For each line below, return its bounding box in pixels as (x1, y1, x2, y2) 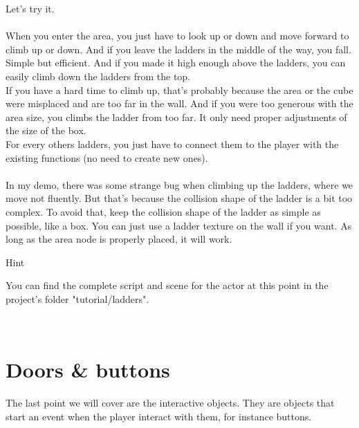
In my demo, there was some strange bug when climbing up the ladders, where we (6, 177, 353, 192)
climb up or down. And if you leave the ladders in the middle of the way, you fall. (6, 41, 351, 56)
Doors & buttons (6, 355, 170, 384)
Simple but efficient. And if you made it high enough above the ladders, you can (6, 55, 346, 70)
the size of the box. (6, 123, 86, 138)
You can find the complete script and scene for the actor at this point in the (6, 278, 329, 292)
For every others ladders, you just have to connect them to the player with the (6, 136, 339, 151)
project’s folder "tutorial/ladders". (6, 291, 149, 306)
